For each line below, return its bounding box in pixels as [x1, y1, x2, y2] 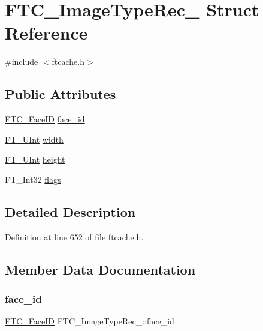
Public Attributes [5, 85, 116, 103]
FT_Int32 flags [5, 173, 61, 185]
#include [5, 55, 38, 68]
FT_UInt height [5, 153, 65, 165]
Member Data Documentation [5, 260, 196, 278]
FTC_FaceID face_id [5, 113, 85, 125]
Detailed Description [5, 202, 136, 221]
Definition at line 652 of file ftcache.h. [5, 230, 144, 243]
